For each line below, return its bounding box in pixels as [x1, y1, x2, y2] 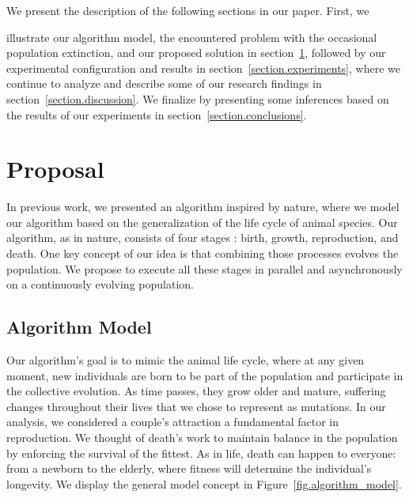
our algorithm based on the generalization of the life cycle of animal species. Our [6, 213, 398, 230]
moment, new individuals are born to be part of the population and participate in [6, 367, 403, 383]
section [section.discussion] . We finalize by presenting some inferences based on [6, 90, 389, 107]
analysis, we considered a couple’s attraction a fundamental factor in [6, 413, 339, 430]
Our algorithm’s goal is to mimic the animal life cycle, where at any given [6, 352, 365, 368]
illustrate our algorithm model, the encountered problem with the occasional [6, 28, 377, 45]
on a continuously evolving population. [6, 276, 194, 292]
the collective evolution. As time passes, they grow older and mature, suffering [6, 383, 386, 399]
